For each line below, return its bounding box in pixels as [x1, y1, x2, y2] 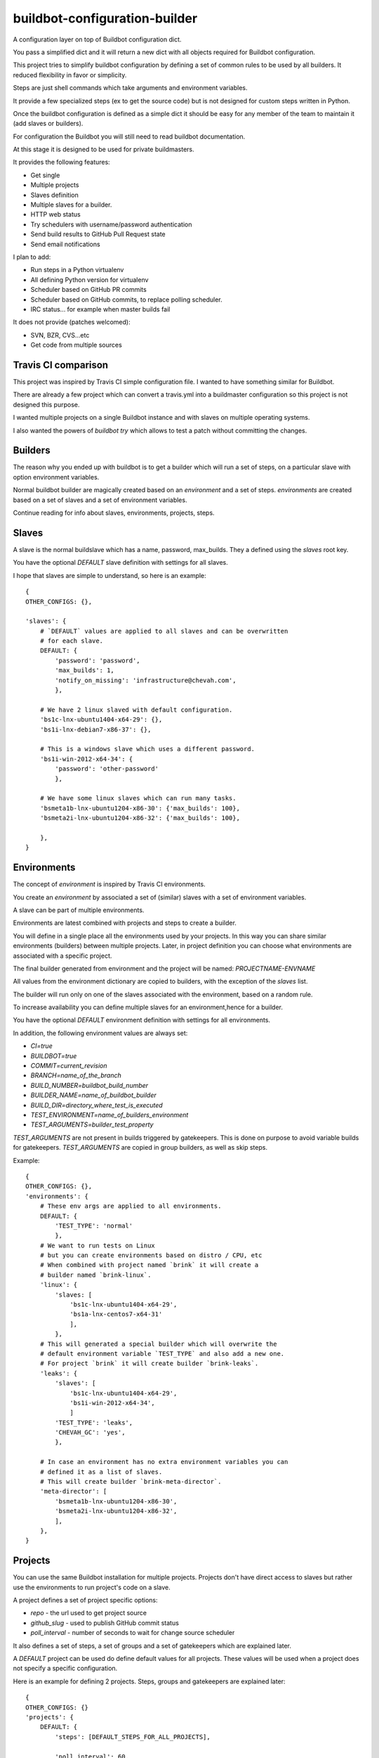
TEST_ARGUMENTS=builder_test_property [30, 1120, 154, 1129]
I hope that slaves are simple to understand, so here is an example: [13, 571, 206, 579]
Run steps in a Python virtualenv [30, 266, 124, 274]
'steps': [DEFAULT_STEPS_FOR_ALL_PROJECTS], [55, 1733, 211, 1740]
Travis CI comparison [13, 359, 109, 371]
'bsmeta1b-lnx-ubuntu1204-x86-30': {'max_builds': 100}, [39, 804, 240, 812]
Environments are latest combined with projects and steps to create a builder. [13, 918, 237, 928]
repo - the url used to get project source [30, 1609, 147, 1617]
